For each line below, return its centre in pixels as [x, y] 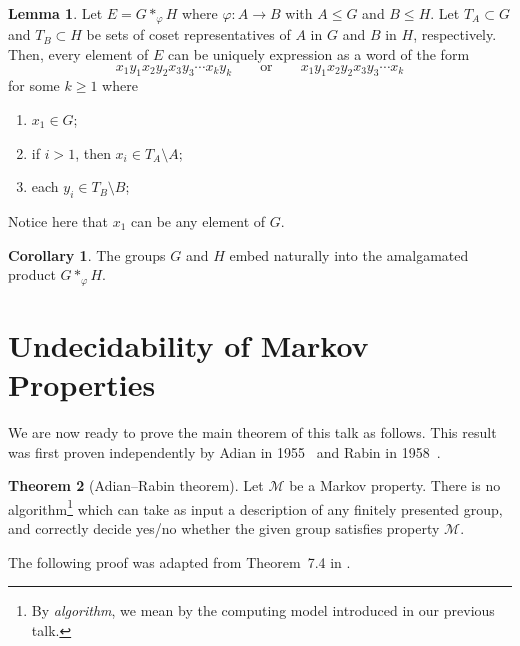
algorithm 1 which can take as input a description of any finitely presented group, [255, 507]
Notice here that [58, 221]
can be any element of [198, 221]
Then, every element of [78, 54]
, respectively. [455, 34]
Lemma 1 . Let [55, 13]
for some [34, 85]
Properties [82, 384]
